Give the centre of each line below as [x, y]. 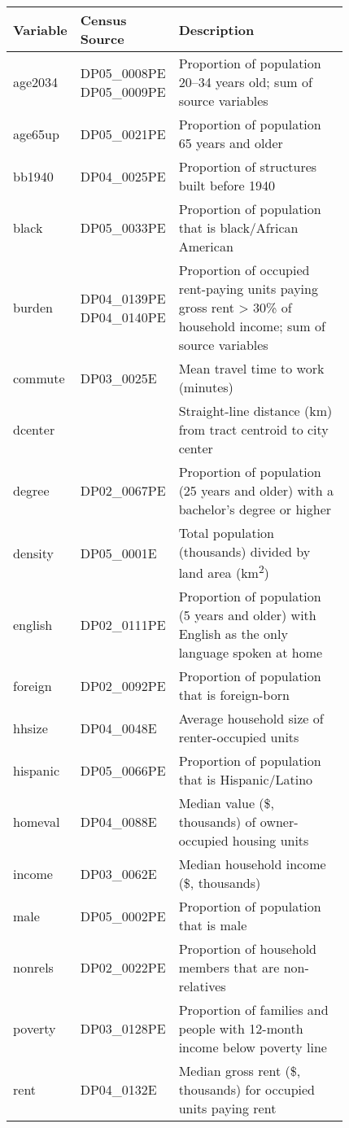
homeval [37, 822]
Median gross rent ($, [240, 1071]
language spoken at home [251, 653]
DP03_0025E [118, 378]
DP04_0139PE [123, 298]
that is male [213, 925]
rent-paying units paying [248, 289]
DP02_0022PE [123, 968]
